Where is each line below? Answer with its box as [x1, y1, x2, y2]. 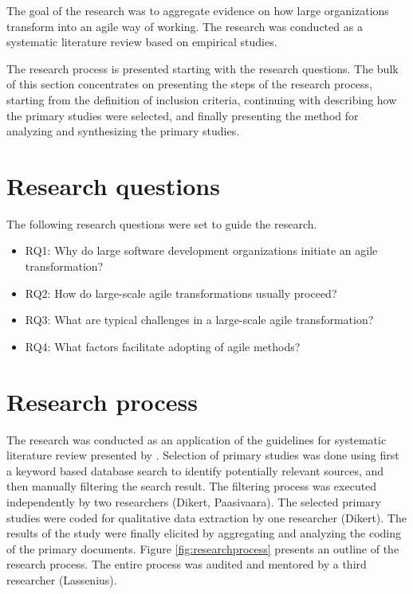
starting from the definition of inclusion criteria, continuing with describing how [6, 91, 397, 107]
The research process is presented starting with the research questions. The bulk [6, 60, 399, 76]
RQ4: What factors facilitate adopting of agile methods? [25, 338, 301, 354]
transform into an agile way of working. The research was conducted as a [6, 18, 363, 34]
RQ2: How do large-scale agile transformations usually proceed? [25, 284, 337, 301]
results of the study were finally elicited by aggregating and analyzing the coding [6, 525, 402, 541]
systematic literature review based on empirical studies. [6, 33, 277, 50]
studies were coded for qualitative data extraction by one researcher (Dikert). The [6, 509, 407, 526]
